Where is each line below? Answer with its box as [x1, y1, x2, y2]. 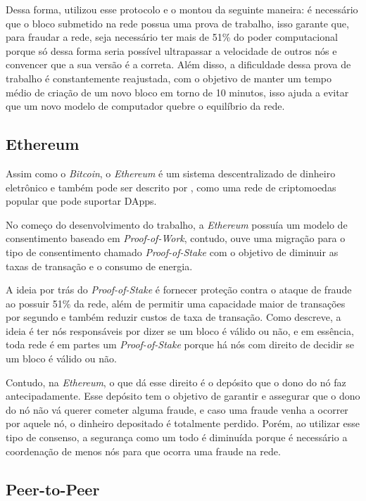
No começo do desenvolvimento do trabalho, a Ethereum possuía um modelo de [6, 217, 348, 232]
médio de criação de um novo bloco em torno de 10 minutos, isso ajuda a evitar [6, 84, 349, 99]
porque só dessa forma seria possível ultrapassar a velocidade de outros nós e [6, 43, 337, 58]
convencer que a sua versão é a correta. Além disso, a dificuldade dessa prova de [6, 57, 351, 72]
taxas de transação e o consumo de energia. [6, 258, 193, 273]
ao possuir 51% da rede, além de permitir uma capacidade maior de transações [6, 296, 346, 310]
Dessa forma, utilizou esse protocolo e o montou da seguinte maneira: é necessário [6, 2, 358, 16]
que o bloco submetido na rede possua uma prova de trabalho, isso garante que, [6, 15, 349, 30]
